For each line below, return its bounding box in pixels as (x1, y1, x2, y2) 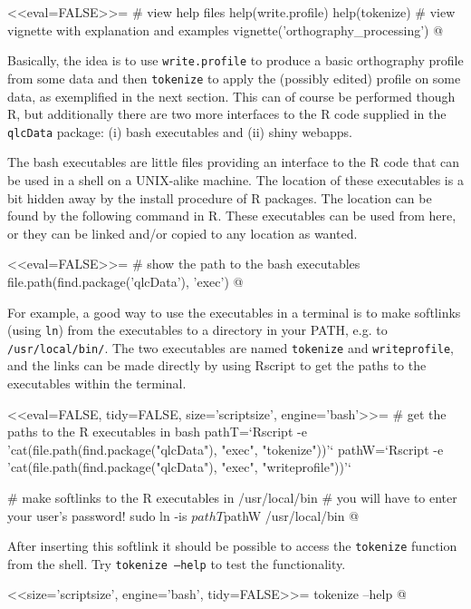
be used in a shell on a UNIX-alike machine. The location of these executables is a (7, 170, 464, 189)
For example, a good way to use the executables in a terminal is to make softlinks (7, 302, 461, 321)
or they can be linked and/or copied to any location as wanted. (7, 223, 358, 242)
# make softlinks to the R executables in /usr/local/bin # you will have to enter (7, 487, 457, 506)
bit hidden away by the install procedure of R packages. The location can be (7, 188, 432, 207)
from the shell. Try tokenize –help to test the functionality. (7, 554, 346, 573)
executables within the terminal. (7, 374, 187, 392)
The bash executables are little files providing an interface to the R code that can (7, 152, 460, 172)
